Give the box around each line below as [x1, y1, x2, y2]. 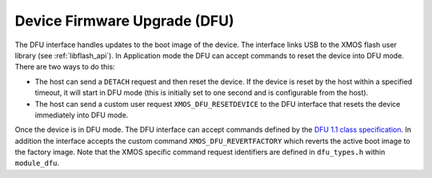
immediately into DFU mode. [34, 110, 129, 120]
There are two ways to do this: [14, 62, 115, 72]
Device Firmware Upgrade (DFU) [14, 12, 235, 30]
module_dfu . [14, 158, 60, 168]
